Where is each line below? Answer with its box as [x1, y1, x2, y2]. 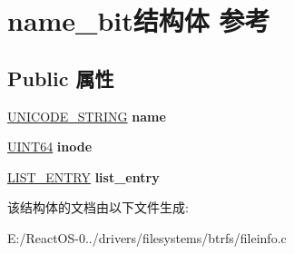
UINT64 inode [7, 137, 93, 156]
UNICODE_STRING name [7, 106, 166, 125]
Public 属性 [7, 63, 114, 92]
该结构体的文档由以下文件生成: [7, 198, 189, 217]
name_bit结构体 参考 [7, 2, 270, 39]
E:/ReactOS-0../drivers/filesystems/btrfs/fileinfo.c [7, 228, 287, 247]
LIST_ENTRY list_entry [7, 167, 160, 186]
